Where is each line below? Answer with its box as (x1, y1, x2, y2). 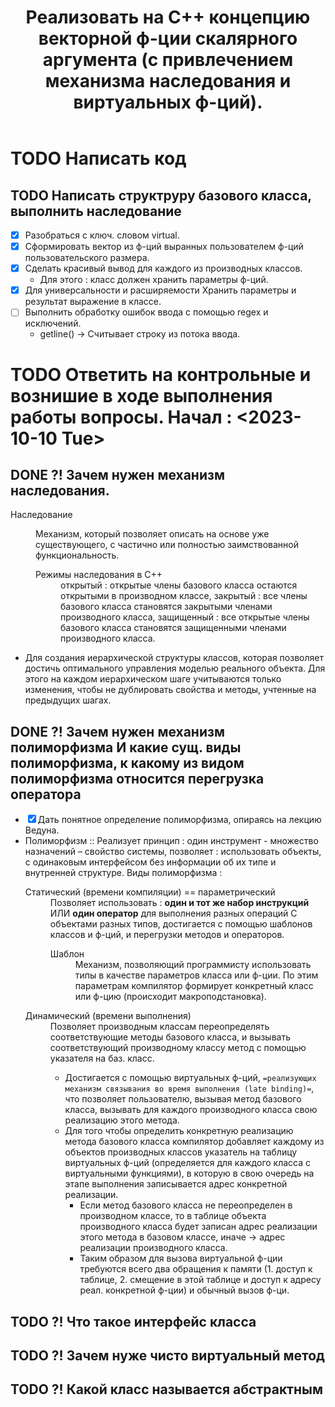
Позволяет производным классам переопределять (49, 1021, 270, 1033)
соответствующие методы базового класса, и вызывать (49, 1031, 292, 1043)
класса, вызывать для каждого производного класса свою (64, 1104, 318, 1116)
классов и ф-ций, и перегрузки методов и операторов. (49, 929, 285, 941)
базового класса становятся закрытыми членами (60, 601, 273, 613)
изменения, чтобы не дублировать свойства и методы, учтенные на (24, 684, 317, 696)
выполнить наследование (10, 202, 182, 220)
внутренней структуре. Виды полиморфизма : (24, 867, 223, 879)
